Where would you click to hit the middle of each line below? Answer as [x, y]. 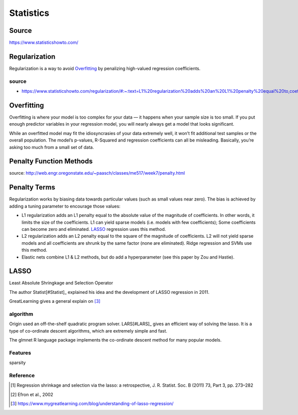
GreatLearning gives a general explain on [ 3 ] [55, 301]
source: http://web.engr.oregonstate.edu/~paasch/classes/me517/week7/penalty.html [97, 173]
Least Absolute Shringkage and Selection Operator [61, 283]
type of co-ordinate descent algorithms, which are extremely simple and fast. [88, 331]
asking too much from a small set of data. [52, 147]
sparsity [17, 363]
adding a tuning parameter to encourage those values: [65, 206]
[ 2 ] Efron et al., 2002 [32, 394]
